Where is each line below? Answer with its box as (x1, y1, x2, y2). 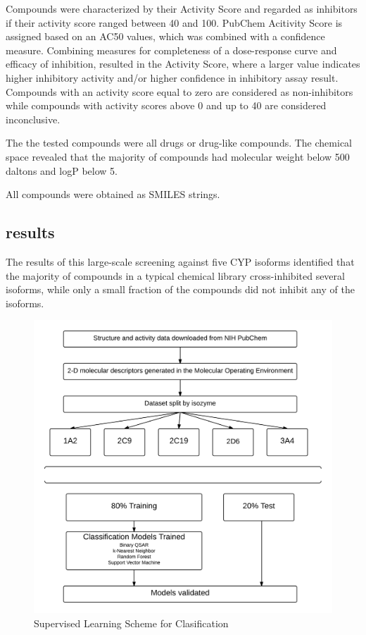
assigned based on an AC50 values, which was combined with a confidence (6, 29, 325, 44)
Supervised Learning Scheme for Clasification (34, 616, 229, 631)
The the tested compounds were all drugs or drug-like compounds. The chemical (6, 135, 352, 150)
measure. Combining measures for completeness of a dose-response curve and (6, 42, 337, 57)
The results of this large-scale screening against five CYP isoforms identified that (6, 254, 355, 269)
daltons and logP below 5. (6, 163, 118, 178)
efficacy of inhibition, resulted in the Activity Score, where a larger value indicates (6, 56, 360, 71)
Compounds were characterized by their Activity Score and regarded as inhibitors (6, 1, 358, 16)
